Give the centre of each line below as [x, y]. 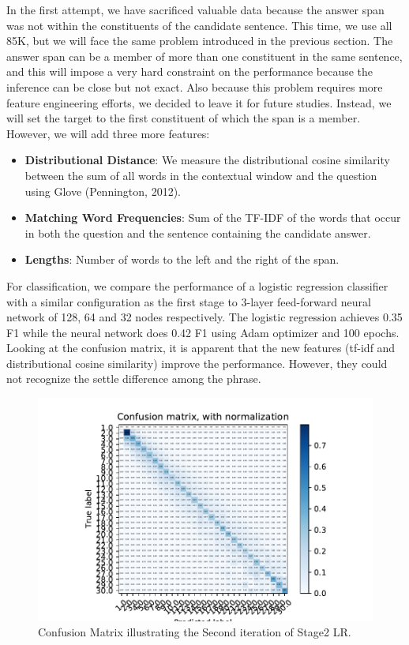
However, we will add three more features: [108, 133]
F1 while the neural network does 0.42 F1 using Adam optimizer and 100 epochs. [203, 332]
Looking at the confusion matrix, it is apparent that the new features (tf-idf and [201, 348]
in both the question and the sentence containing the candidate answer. [198, 232]
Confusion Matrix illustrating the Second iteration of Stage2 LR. [195, 632]
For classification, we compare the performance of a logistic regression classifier [197, 285]
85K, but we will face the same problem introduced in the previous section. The [200, 41]
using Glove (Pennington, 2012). [103, 191]
